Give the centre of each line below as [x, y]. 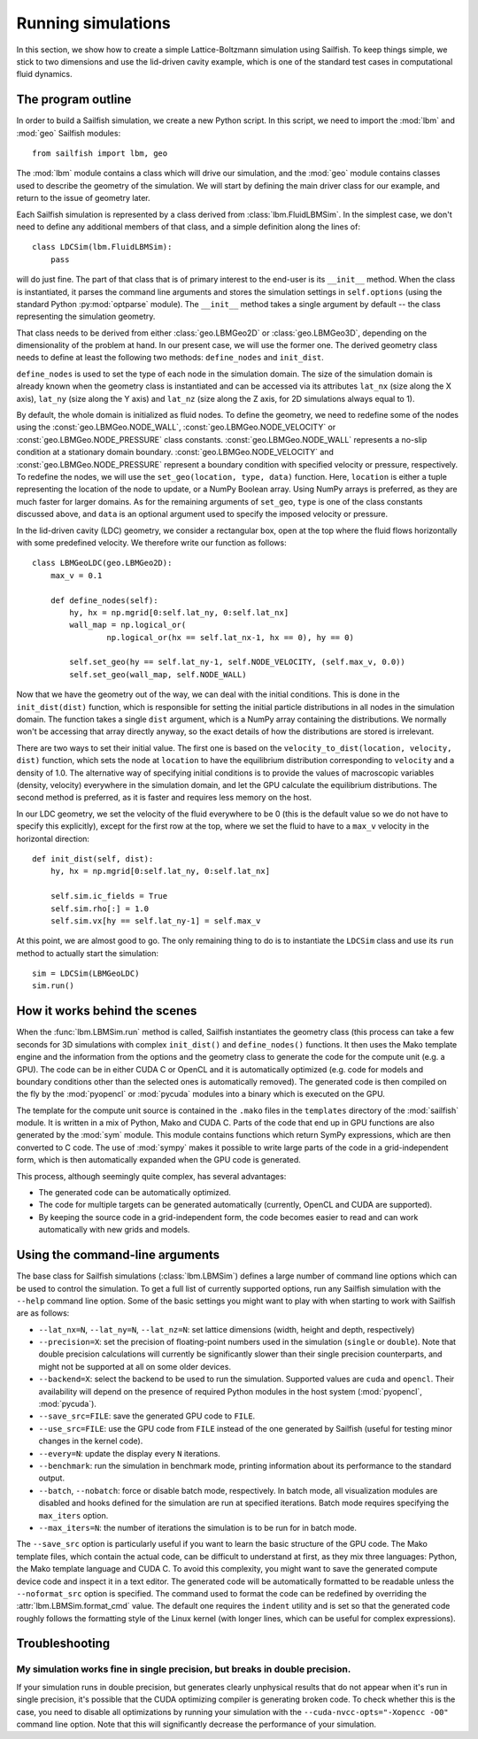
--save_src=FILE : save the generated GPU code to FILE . [147, 1416]
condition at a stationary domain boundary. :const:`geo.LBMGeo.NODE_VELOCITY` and [175, 452]
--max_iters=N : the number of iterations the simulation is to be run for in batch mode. [198, 1527]
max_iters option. [73, 1515]
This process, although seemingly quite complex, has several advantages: [151, 1176]
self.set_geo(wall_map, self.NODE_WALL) [158, 674]
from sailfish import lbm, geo [100, 154]
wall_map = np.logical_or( [128, 625]
